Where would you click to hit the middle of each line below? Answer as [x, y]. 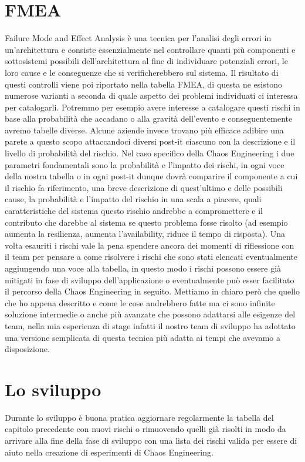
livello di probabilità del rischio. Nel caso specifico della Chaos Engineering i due [150, 153]
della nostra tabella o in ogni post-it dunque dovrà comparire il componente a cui [151, 176]
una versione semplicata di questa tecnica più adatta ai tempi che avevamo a [143, 337]
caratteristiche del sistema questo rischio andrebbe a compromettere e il [134, 211]
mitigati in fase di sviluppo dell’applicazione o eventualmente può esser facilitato [150, 279]
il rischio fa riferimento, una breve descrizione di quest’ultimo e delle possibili [144, 187]
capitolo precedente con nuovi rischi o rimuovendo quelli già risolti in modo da [145, 429]
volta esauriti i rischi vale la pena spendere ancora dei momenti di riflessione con [150, 245]
